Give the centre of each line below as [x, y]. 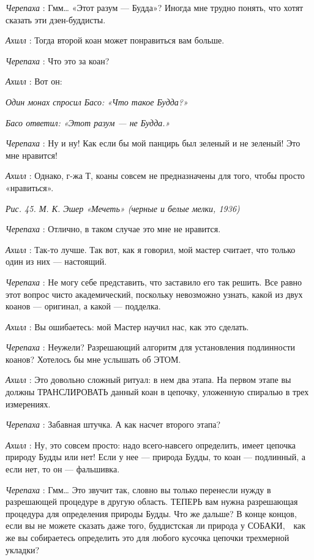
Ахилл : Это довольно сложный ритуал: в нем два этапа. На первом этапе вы [148, 380]
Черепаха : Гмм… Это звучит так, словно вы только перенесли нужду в [138, 489]
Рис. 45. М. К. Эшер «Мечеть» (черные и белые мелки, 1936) [123, 208]
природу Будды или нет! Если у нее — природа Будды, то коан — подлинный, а [155, 457]
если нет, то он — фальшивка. [63, 469]
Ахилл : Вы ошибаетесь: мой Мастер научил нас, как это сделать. [127, 326]
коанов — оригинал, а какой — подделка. [83, 306]
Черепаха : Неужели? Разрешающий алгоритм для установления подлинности [151, 347]
